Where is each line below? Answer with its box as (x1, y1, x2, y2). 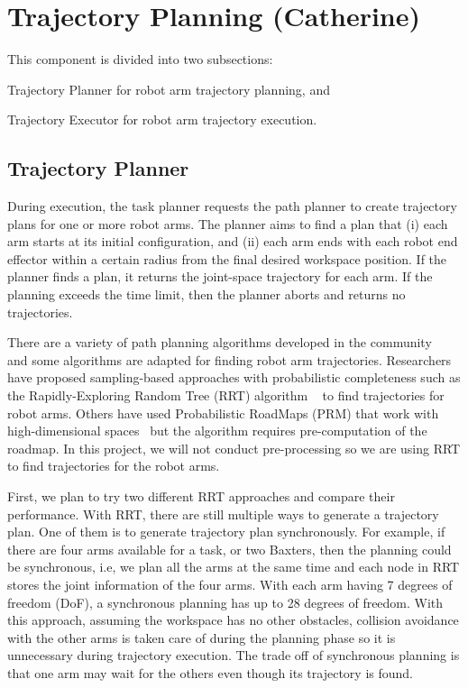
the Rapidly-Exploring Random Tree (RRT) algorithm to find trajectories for (7, 386, 445, 405)
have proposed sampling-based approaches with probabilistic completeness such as (7, 368, 461, 387)
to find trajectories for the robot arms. (7, 456, 220, 475)
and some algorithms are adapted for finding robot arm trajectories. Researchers (7, 350, 452, 369)
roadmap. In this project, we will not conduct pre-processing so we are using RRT (7, 438, 461, 457)
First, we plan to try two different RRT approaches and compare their (7, 487, 395, 506)
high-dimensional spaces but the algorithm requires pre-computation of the (7, 421, 427, 440)
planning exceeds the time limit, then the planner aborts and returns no (7, 285, 406, 304)
